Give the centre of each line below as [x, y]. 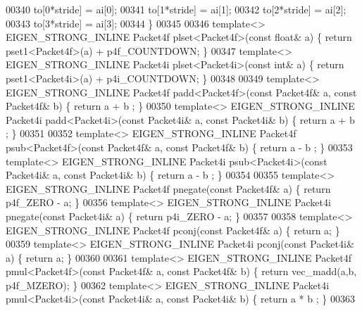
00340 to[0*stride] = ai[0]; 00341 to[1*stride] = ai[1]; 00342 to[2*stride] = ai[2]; [176, 9]
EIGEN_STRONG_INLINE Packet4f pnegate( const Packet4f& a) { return [168, 188]
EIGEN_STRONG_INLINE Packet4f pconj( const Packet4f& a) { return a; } [173, 230]
